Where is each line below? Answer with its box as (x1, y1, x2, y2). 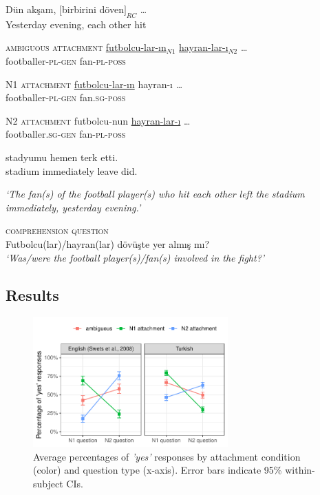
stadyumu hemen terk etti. (6, 149, 118, 164)
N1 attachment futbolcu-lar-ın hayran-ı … (6, 76, 183, 91)
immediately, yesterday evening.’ (6, 200, 141, 214)
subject (33, 476, 63, 491)
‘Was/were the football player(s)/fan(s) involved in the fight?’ (6, 250, 265, 264)
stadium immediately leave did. (6, 163, 138, 178)
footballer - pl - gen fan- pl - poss (6, 53, 126, 67)
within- (285, 463, 315, 477)
